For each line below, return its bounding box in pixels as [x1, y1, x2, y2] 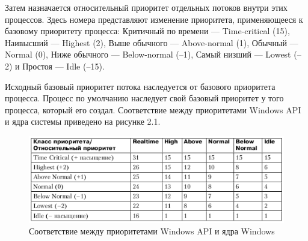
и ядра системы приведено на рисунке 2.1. [5, 115, 161, 128]
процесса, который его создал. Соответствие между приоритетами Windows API [5, 103, 301, 116]
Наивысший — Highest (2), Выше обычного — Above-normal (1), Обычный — [5, 36, 298, 49]
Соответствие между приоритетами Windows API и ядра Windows [29, 225, 275, 237]
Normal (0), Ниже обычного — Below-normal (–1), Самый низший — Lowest [5, 48, 291, 61]
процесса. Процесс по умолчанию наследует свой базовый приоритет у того [5, 92, 284, 104]
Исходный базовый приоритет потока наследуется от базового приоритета [5, 80, 276, 92]
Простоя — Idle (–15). [22, 59, 105, 72]
